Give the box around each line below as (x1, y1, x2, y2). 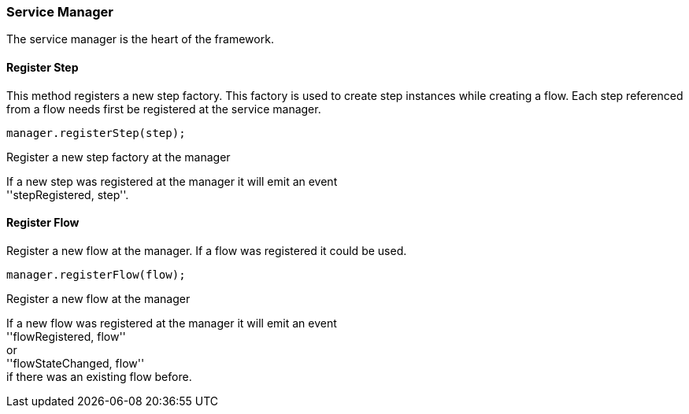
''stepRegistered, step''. (6, 187, 129, 201)
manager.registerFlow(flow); (6, 268, 186, 281)
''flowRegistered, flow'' (6, 329, 126, 343)
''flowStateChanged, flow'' (6, 356, 145, 370)
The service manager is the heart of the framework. (6, 32, 274, 46)
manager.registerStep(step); (6, 126, 186, 139)
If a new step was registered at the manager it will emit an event (6, 174, 338, 188)
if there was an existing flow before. (6, 369, 192, 383)
